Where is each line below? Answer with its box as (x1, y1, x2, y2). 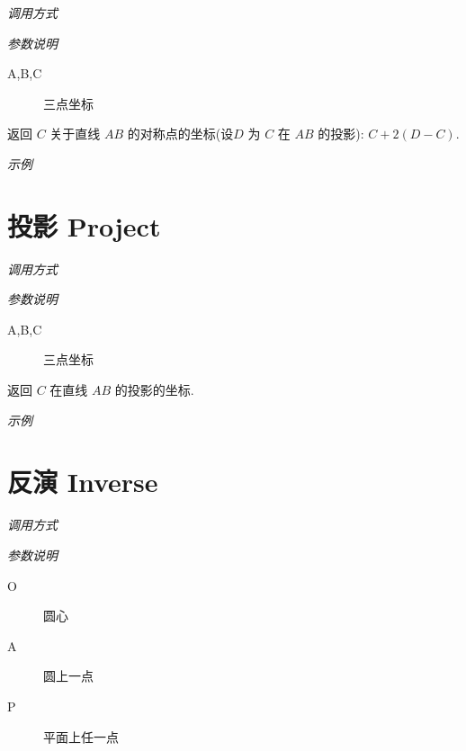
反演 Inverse (7, 463, 158, 500)
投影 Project (7, 207, 161, 244)
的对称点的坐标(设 (127, 124, 234, 143)
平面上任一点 (43, 727, 119, 746)
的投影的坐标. (114, 380, 194, 399)
